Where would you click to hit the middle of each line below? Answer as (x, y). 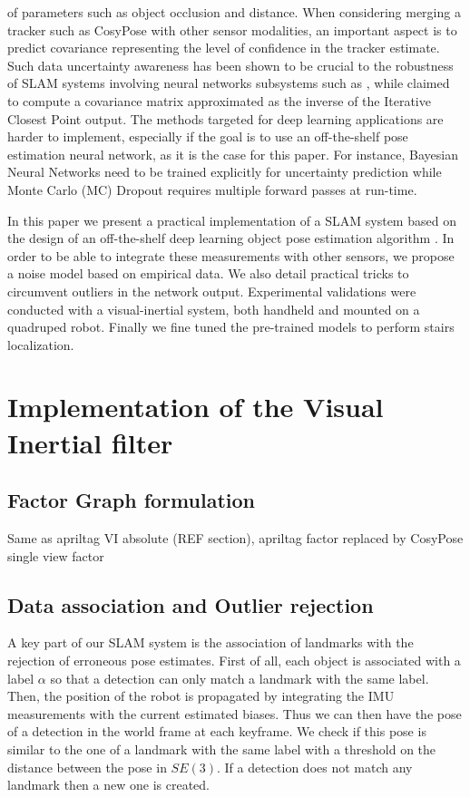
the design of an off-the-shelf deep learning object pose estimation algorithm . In (231, 238)
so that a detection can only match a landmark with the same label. (240, 678)
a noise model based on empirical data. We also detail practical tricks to (208, 273)
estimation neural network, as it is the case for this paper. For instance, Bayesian (233, 154)
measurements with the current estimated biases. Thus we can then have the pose (235, 713)
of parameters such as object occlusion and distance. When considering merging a (234, 12)
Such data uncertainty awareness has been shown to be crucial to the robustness (230, 65)
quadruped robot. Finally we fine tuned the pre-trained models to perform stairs (231, 327)
